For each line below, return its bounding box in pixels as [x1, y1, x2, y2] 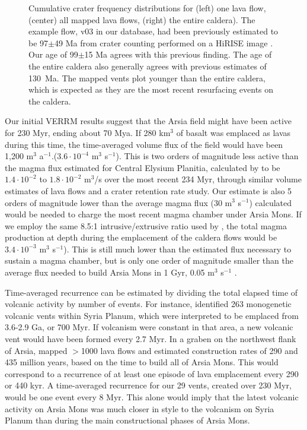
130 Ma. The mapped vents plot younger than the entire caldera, [28, 71, 266, 84]
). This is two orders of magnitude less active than [116, 150, 299, 162]
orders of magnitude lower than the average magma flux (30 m [5, 196, 232, 208]
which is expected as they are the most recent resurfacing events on [28, 83, 274, 96]
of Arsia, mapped [5, 344, 68, 356]
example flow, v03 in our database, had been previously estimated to [28, 25, 279, 37]
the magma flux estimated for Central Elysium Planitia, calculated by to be [5, 161, 280, 173]
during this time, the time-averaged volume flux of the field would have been [5, 138, 283, 150]
